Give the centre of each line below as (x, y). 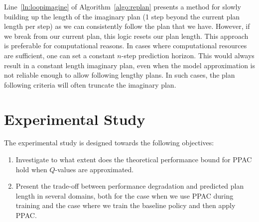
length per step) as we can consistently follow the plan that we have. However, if (127, 26)
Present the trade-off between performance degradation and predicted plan (130, 186)
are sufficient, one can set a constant (60, 55)
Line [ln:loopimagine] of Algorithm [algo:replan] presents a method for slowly (123, 6)
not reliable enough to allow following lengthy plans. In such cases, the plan (120, 75)
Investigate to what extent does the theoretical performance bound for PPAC (134, 160)
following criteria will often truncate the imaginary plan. (90, 84)
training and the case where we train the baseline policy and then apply (126, 205)
